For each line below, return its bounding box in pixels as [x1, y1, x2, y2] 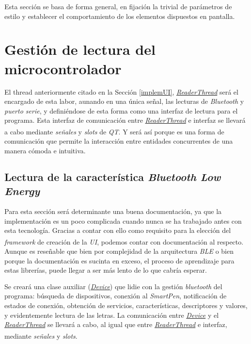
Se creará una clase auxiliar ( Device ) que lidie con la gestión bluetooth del [4, 281, 222, 291]
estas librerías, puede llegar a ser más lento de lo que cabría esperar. [4, 265, 207, 275]
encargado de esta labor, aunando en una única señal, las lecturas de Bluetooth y [4, 96, 244, 106]
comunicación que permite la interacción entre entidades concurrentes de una [4, 136, 233, 146]
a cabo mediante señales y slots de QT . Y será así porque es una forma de [4, 126, 224, 136]
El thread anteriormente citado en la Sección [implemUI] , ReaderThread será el [4, 86, 238, 97]
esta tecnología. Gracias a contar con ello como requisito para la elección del [4, 225, 231, 235]
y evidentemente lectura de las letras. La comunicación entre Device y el [4, 310, 219, 320]
